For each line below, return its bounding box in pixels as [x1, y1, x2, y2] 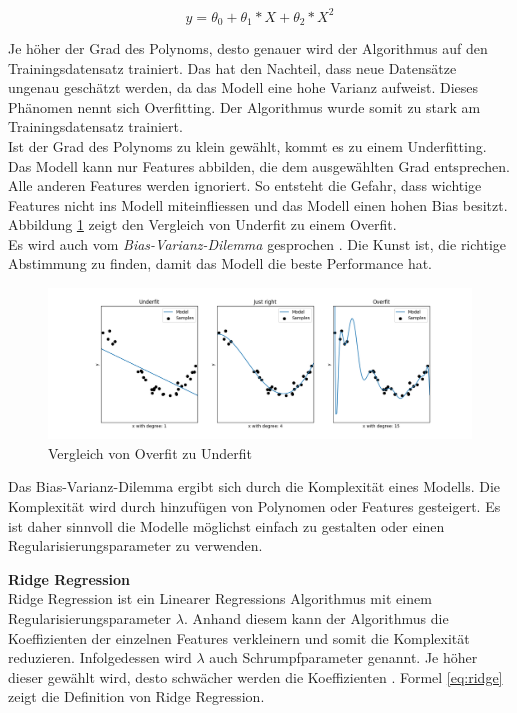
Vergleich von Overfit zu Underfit [48, 442, 252, 463]
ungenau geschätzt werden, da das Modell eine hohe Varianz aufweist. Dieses [8, 77, 479, 98]
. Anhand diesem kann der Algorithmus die [183, 607, 449, 628]
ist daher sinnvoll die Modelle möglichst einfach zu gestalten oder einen [8, 515, 445, 536]
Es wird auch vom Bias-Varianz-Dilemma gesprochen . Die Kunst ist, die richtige [8, 233, 507, 254]
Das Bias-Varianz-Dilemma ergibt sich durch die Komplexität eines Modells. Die [8, 476, 501, 497]
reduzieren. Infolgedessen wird [8, 647, 192, 668]
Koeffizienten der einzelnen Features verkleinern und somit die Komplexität [8, 627, 470, 648]
